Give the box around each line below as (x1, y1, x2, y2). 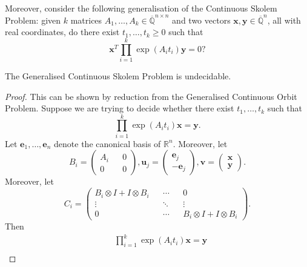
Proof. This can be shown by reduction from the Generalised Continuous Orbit (5, 90, 297, 102)
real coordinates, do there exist (5, 25, 120, 38)
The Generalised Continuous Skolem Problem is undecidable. (5, 69, 231, 82)
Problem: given (5, 13, 61, 26)
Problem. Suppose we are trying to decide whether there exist (5, 102, 234, 114)
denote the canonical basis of (54, 137, 161, 150)
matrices (70, 13, 102, 26)
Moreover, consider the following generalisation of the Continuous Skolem (5, 2, 277, 14)
